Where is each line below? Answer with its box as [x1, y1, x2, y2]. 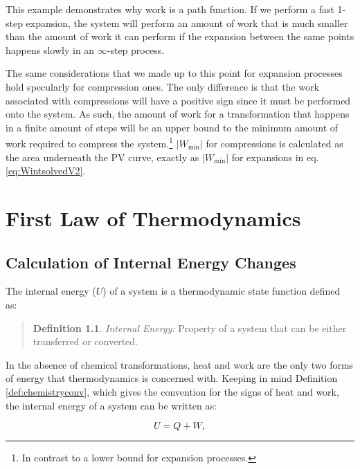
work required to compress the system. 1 [6, 134, 173, 150]
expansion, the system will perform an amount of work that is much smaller [26, 15, 348, 30]
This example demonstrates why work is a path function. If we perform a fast [6, 2, 334, 16]
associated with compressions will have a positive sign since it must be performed [6, 93, 351, 107]
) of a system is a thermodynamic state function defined [102, 284, 341, 298]
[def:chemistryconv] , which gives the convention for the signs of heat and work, [6, 384, 339, 398]
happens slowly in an [6, 42, 95, 57]
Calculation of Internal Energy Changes [6, 251, 296, 273]
